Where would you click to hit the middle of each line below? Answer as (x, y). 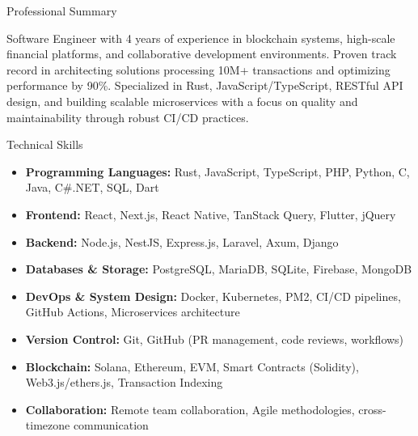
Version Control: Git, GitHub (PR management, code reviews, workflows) (215, 339)
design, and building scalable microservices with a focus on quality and (182, 101)
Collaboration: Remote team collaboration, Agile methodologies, (190, 409)
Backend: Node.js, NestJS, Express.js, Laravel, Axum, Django (182, 241)
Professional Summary (62, 11)
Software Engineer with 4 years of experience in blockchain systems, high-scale (201, 38)
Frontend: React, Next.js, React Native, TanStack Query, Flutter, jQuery (211, 214)
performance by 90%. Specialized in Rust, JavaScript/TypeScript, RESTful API (205, 85)
